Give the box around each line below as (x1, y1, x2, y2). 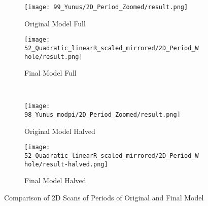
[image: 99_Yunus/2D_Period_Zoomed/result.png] (24, 4, 188, 11)
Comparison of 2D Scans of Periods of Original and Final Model (4, 192, 204, 202)
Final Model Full (24, 67, 77, 78)
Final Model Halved (24, 175, 86, 186)
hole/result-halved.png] (24, 160, 108, 168)
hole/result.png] (24, 53, 83, 60)
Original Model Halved (24, 125, 95, 136)
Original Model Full (24, 18, 86, 28)
